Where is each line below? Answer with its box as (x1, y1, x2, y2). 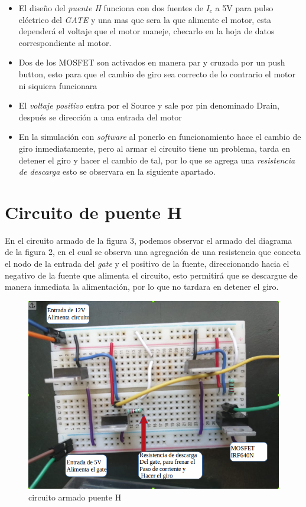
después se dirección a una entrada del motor (18, 110, 182, 123)
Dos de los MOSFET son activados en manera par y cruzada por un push (18, 56, 285, 68)
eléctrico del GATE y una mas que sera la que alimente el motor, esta (18, 13, 272, 25)
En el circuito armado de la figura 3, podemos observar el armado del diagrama (5, 234, 292, 246)
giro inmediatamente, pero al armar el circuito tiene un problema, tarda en (18, 142, 290, 154)
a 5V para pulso (215, 2, 274, 14)
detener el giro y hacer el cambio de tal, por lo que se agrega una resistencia (18, 153, 295, 166)
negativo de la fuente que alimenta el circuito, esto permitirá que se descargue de (5, 269, 298, 281)
